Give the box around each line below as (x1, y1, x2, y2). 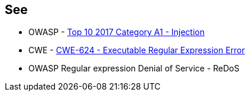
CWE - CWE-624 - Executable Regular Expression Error (28, 45, 245, 56)
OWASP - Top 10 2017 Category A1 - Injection (28, 27, 205, 37)
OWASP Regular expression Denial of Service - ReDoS (28, 63, 239, 74)
